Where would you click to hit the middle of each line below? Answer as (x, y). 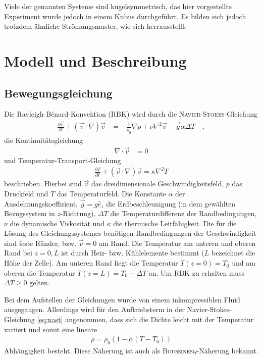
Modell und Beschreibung (95, 60)
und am (244, 263)
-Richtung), (78, 213)
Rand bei (18, 253)
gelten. (40, 283)
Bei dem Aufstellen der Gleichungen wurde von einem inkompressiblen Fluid (122, 299)
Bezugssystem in (30, 213)
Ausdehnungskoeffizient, (41, 203)
